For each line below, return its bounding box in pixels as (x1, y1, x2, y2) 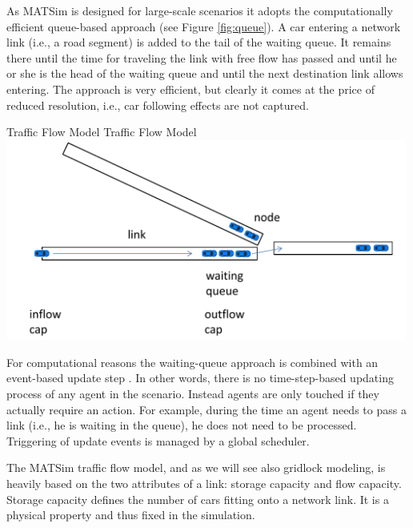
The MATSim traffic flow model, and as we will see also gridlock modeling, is (6, 459, 386, 476)
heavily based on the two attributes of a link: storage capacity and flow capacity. (6, 474, 402, 491)
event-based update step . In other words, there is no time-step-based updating (6, 369, 394, 386)
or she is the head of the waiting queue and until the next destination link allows (6, 65, 403, 82)
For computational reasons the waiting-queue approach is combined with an (6, 353, 379, 370)
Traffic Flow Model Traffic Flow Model (6, 123, 197, 140)
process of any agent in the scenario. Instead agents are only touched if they (6, 385, 379, 401)
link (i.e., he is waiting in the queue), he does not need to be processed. (6, 417, 357, 433)
